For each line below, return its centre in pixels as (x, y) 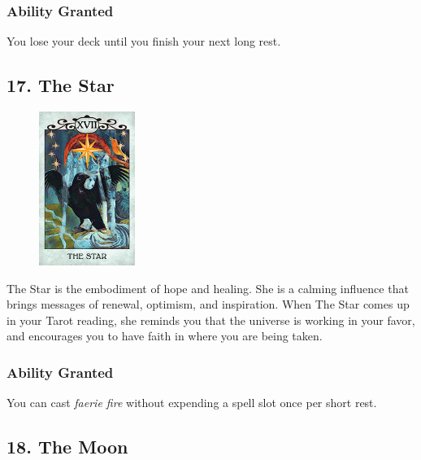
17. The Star (61, 85)
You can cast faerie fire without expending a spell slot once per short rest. (192, 403)
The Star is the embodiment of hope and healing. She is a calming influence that (208, 288)
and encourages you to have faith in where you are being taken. (165, 336)
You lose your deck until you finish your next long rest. (144, 41)
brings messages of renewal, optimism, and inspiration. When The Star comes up (208, 304)
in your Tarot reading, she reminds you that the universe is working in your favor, (211, 320)
